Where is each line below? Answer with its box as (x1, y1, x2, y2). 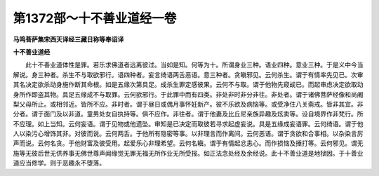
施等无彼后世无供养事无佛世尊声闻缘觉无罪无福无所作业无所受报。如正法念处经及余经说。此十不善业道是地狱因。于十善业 (13, 149, 364, 157)
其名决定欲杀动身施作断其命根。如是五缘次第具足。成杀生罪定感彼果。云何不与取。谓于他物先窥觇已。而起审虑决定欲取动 (13, 81, 364, 89)
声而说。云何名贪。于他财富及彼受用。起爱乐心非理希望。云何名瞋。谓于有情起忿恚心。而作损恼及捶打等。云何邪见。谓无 (13, 139, 364, 147)
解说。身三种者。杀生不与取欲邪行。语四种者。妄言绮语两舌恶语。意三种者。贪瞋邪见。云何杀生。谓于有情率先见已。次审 (13, 70, 364, 79)
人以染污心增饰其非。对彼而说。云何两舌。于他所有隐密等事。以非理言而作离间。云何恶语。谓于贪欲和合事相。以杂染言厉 (13, 130, 364, 138)
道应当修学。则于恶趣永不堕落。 (13, 158, 105, 168)
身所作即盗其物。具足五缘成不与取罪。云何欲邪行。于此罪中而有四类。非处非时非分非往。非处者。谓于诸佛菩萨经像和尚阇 (13, 90, 364, 98)
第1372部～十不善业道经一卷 (13, 11, 177, 26)
